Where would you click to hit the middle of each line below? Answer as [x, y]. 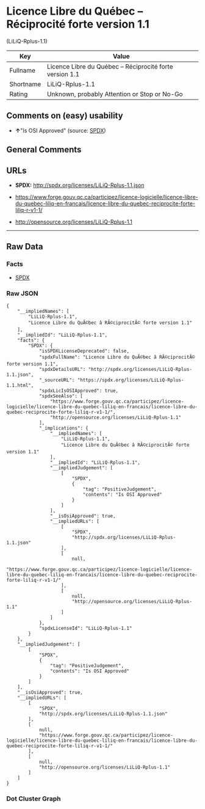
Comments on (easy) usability [65, 116]
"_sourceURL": [57, 380]
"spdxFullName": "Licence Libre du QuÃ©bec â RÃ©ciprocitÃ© [117, 357]
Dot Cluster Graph [34, 799]
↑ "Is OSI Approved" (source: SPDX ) [60, 130]
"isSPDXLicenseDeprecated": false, [84, 351]
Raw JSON [22, 293]
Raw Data [25, 247]
